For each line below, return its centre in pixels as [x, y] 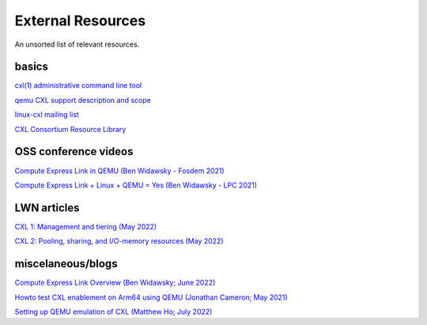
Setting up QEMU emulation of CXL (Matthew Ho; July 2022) [113, 312]
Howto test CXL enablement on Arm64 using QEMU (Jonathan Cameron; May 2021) [151, 297]
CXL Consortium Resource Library [70, 129]
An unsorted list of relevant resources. [77, 44]
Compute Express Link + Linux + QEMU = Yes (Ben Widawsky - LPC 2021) [136, 185]
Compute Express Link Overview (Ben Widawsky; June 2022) [115, 283]
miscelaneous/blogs [66, 264]
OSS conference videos [74, 151]
